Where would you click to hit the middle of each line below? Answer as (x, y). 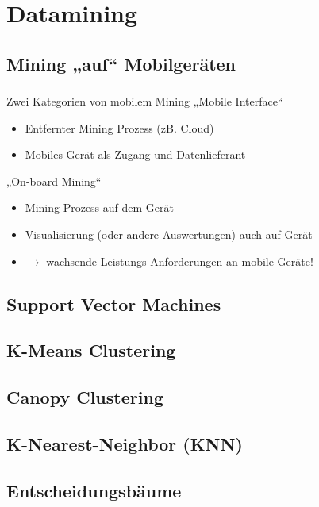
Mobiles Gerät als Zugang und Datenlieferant (135, 154)
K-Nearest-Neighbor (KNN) (125, 443)
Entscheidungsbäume (94, 490)
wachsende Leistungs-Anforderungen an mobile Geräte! (180, 261)
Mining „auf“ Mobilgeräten (121, 63)
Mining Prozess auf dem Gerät (99, 207)
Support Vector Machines (114, 303)
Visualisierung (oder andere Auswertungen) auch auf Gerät (169, 234)
